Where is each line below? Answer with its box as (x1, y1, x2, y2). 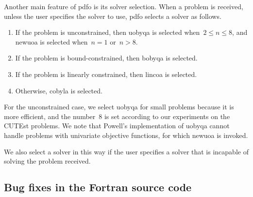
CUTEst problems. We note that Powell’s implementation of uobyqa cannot (4, 121, 230, 131)
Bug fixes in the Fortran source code (4, 180, 192, 195)
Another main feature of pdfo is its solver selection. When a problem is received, (4, 1, 243, 11)
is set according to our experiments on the (104, 111, 230, 121)
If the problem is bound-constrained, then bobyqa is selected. (15, 53, 198, 63)
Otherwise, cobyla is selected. (15, 85, 102, 95)
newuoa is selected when (15, 36, 88, 46)
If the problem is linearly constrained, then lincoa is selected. (15, 69, 197, 79)
